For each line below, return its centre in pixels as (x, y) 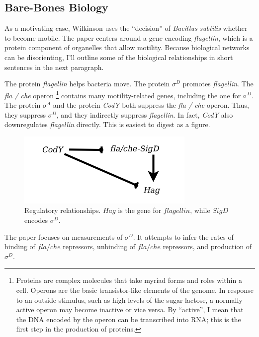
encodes (36, 220)
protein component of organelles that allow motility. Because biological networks (127, 47)
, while (200, 210)
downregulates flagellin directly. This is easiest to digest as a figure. (107, 124)
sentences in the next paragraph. (54, 67)
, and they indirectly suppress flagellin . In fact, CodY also (145, 114)
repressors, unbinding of (99, 246)
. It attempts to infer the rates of (183, 236)
